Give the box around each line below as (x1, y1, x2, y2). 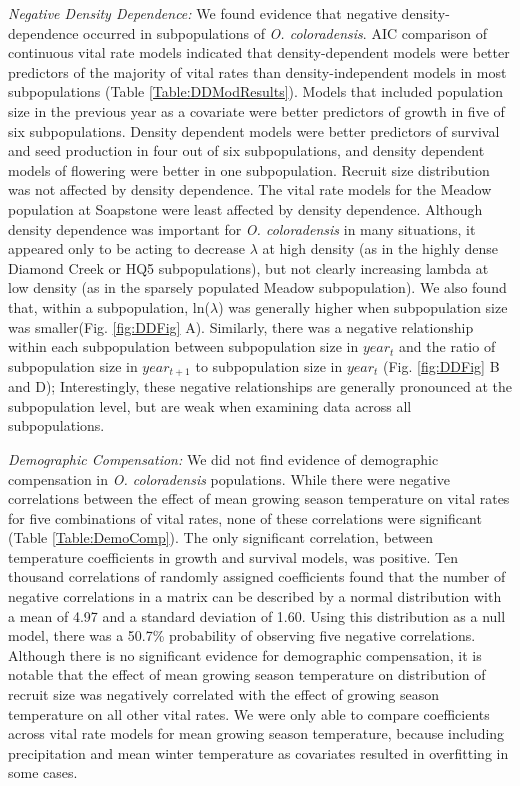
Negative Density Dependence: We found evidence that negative (8, 3, 397, 23)
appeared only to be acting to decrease (8, 238, 245, 259)
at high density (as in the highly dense (262, 238, 498, 259)
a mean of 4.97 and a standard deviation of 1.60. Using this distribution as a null (8, 605, 506, 626)
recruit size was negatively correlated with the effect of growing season (8, 684, 439, 705)
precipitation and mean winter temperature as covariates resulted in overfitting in (8, 742, 509, 763)
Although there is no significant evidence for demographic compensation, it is (8, 644, 482, 665)
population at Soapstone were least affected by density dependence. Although (8, 198, 483, 219)
